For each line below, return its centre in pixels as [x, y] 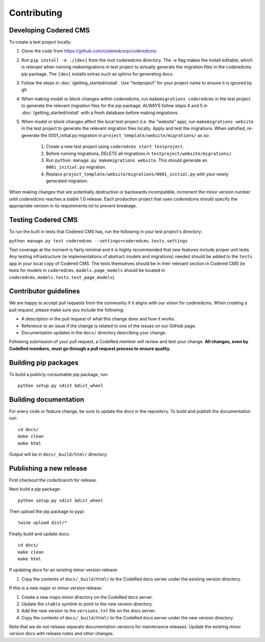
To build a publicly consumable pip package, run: [59, 374]
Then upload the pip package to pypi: [47, 511]
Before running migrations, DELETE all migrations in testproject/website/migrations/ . [139, 153]
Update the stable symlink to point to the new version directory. [87, 604]
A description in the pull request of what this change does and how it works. [98, 319]
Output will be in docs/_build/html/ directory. [58, 454]
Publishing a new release [48, 468]
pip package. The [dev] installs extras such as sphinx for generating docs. [97, 74]
